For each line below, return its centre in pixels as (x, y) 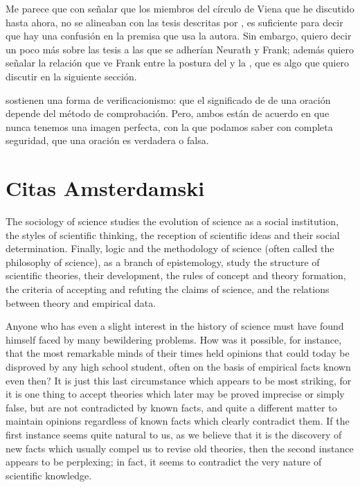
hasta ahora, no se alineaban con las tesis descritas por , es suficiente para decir (174, 22)
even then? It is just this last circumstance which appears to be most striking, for (179, 380)
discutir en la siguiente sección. (71, 76)
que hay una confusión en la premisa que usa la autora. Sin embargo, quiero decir (179, 36)
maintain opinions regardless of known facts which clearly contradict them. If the (178, 421)
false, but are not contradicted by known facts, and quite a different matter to (171, 407)
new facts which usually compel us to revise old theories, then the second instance (180, 448)
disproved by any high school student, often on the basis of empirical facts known (178, 366)
